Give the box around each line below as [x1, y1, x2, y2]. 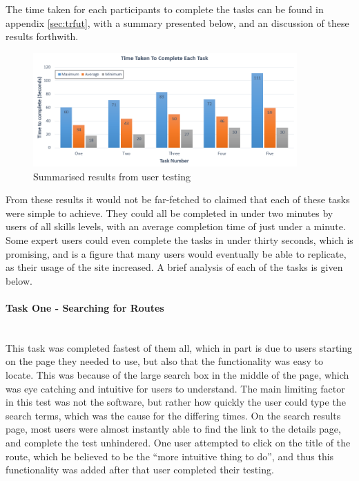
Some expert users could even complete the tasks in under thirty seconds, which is [6, 233, 353, 247]
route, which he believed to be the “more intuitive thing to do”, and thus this [6, 449, 334, 463]
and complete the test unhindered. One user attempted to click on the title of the [6, 435, 351, 449]
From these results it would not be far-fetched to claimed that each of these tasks [6, 192, 350, 207]
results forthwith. [6, 29, 79, 44]
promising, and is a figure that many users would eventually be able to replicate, [6, 246, 347, 261]
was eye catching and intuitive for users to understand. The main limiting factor [6, 381, 345, 395]
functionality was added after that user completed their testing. [6, 462, 274, 477]
